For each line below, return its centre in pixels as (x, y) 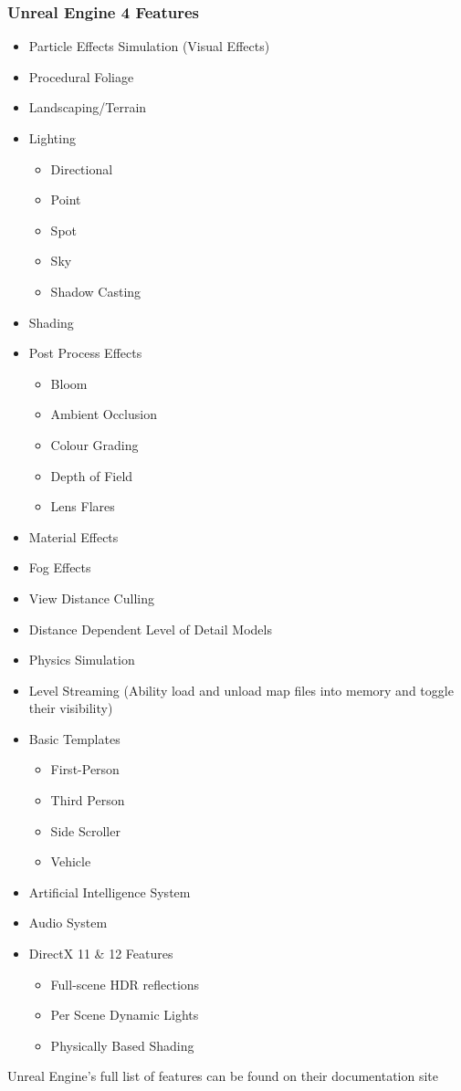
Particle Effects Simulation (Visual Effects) (149, 46)
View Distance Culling (91, 598)
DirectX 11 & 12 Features (101, 954)
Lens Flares (83, 506)
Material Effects (73, 536)
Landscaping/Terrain (88, 107)
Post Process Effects (85, 353)
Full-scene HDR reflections (125, 984)
